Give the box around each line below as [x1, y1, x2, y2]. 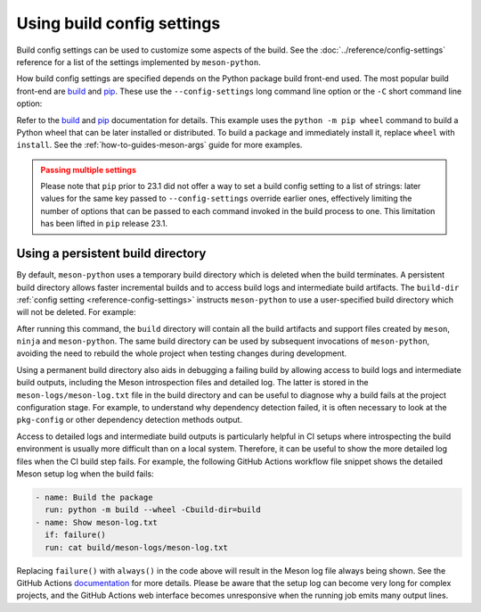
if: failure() [45, 530, 107, 540]
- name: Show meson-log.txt [35, 517, 158, 527]
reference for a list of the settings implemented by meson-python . [16, 56, 262, 67]
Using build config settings [16, 13, 221, 33]
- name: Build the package [35, 492, 153, 502]
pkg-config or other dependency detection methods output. [16, 415, 242, 426]
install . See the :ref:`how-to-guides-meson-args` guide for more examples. [16, 139, 303, 151]
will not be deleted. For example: [16, 307, 136, 318]
